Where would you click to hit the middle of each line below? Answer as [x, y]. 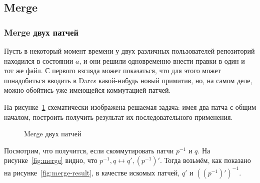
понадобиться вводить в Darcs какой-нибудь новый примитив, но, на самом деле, [128, 80]
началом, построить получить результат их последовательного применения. [118, 117]
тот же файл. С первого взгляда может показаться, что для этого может [112, 70]
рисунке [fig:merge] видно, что [51, 160]
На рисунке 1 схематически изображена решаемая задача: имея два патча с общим [130, 107]
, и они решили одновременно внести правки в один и [162, 60]
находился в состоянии [39, 60]
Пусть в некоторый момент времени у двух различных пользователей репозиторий [129, 51]
